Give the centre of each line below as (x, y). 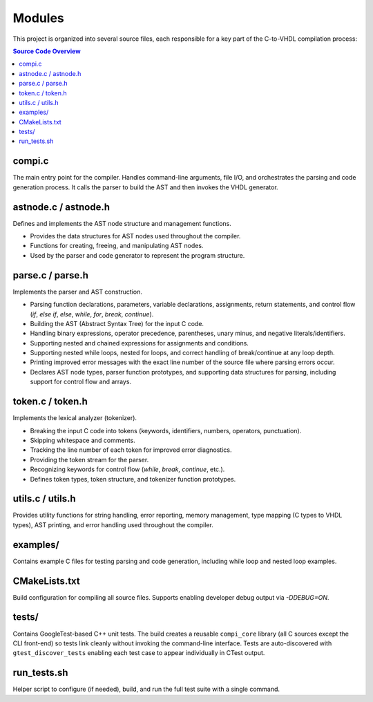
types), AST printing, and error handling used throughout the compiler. (113, 524)
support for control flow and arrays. (80, 382)
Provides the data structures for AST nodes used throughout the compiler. (135, 236)
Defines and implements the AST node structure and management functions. (122, 223)
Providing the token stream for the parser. (89, 459)
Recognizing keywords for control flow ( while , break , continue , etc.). (127, 469)
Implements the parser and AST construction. (78, 292)
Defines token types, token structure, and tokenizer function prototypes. (133, 479)
